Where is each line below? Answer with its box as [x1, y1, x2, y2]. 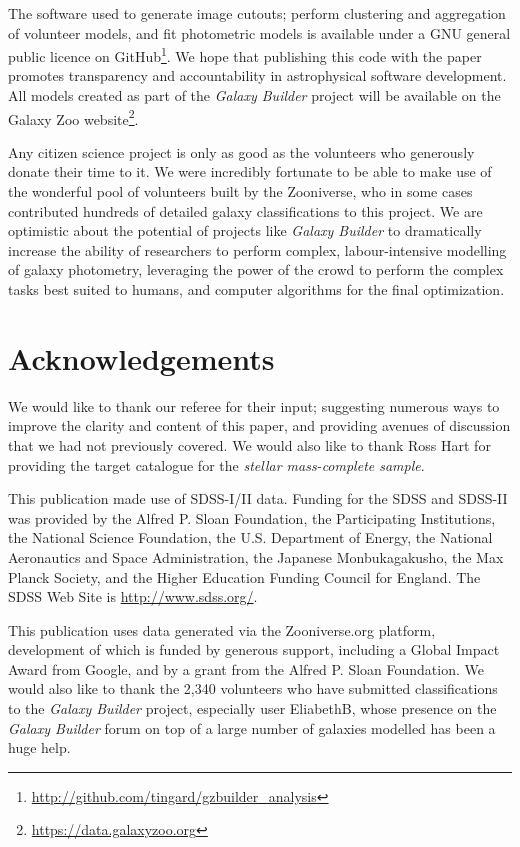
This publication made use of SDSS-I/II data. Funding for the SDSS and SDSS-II [8, 488, 508, 509]
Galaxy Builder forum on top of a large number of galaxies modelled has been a [8, 717, 496, 738]
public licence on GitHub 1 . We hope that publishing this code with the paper [8, 43, 482, 66]
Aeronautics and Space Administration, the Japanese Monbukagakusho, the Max [8, 546, 504, 567]
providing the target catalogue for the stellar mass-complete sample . [8, 454, 425, 475]
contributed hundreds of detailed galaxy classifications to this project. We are [8, 200, 483, 221]
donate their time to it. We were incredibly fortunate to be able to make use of [8, 161, 492, 182]
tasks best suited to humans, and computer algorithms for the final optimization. [8, 279, 505, 300]
